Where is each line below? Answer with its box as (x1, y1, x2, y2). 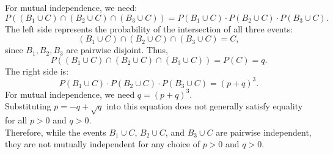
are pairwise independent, (216, 125, 312, 138)
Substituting (5, 100, 51, 112)
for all (5, 114, 27, 127)
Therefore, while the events (5, 125, 106, 138)
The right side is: (5, 64, 69, 77)
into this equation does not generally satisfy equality (106, 100, 303, 112)
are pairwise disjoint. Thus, (66, 43, 168, 56)
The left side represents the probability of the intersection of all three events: (5, 22, 293, 35)
